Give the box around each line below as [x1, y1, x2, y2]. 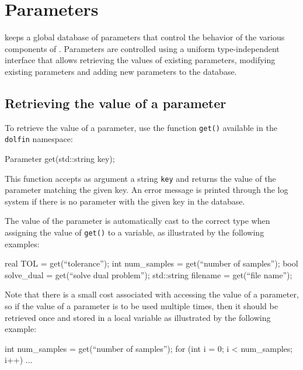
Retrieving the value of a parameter [5, 94, 227, 112]
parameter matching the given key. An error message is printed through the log [5, 184, 288, 196]
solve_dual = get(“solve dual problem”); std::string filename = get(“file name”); [5, 268, 292, 281]
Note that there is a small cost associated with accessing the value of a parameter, [5, 288, 299, 300]
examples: [5, 237, 40, 250]
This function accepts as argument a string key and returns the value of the [5, 172, 276, 184]
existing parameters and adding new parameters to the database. [5, 65, 237, 77]
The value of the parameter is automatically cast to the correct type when [5, 215, 270, 227]
